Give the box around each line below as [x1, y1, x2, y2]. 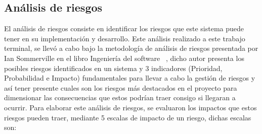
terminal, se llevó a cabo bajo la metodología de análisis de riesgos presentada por [4, 43, 258, 53]
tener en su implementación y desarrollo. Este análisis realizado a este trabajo [4, 33, 245, 43]
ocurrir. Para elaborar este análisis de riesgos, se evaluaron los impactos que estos [4, 102, 257, 112]
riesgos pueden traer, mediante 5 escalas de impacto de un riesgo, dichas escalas [4, 112, 251, 122]
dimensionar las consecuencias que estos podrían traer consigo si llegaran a [4, 92, 236, 103]
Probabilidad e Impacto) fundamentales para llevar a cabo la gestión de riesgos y [4, 73, 255, 83]
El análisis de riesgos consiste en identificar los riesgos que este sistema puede [4, 23, 244, 34]
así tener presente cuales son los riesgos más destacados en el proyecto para [4, 82, 237, 93]
